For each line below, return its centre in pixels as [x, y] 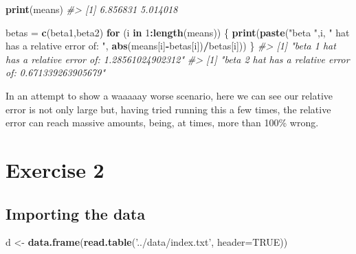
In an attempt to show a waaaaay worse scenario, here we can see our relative [169, 95]
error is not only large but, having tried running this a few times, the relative [168, 109]
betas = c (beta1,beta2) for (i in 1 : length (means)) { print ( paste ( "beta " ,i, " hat [178, 32]
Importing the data [76, 213]
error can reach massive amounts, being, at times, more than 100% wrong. [162, 123]
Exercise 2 [55, 169]
